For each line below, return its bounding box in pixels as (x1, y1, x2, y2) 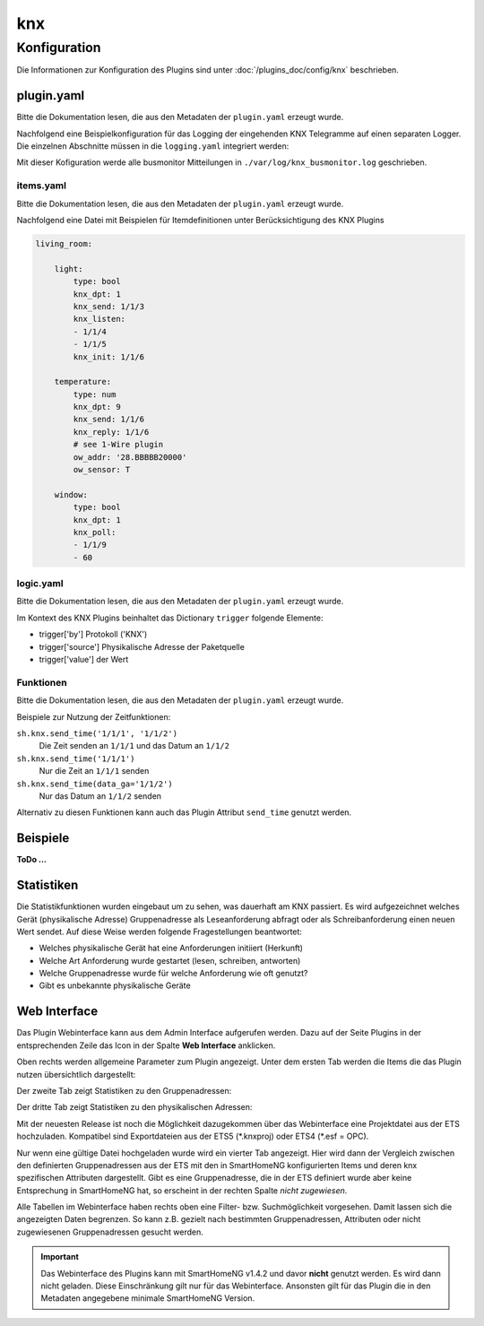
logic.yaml (16, 577, 64, 590)
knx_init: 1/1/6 (73, 351, 145, 362)
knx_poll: (73, 527, 117, 537)
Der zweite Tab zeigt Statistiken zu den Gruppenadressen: (16, 1085, 232, 1096)
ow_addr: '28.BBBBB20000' (73, 452, 187, 462)
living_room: (35, 238, 93, 248)
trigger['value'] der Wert (39, 654, 129, 665)
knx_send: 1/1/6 (73, 414, 145, 425)
